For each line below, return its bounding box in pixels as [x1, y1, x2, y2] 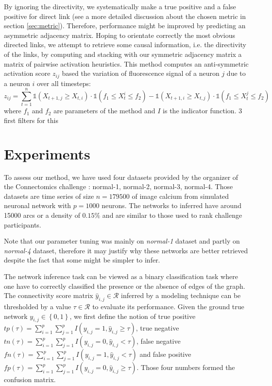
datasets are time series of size [4, 191, 94, 201]
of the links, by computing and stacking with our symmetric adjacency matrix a [4, 49, 242, 59]
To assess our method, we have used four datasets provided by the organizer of [4, 172, 238, 182]
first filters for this [4, 115, 58, 125]
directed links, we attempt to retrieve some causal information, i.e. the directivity [4, 39, 246, 50]
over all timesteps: [36, 78, 91, 88]
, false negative [136, 336, 181, 346]
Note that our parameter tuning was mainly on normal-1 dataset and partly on [4, 236, 240, 246]
